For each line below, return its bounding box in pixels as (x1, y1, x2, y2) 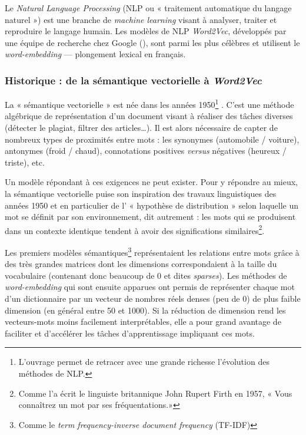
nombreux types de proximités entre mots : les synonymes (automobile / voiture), (5, 133, 300, 145)
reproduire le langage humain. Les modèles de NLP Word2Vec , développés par (5, 25, 287, 37)
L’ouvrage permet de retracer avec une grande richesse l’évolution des (18, 355, 270, 368)
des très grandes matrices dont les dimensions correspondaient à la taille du (5, 258, 277, 270)
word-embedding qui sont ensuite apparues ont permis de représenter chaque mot (5, 281, 295, 293)
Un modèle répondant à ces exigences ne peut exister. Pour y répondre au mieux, (5, 176, 298, 188)
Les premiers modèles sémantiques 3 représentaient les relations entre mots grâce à (5, 245, 300, 258)
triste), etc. (5, 156, 45, 168)
